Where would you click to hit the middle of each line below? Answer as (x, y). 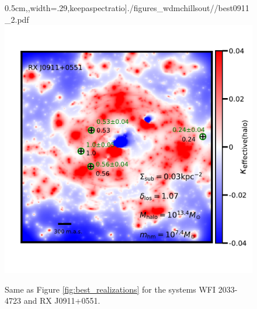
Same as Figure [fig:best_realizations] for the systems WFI (110, 289)
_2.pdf (17, 19)
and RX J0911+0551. (62, 301)
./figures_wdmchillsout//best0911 (188, 8)
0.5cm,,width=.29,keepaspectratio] (66, 8)
